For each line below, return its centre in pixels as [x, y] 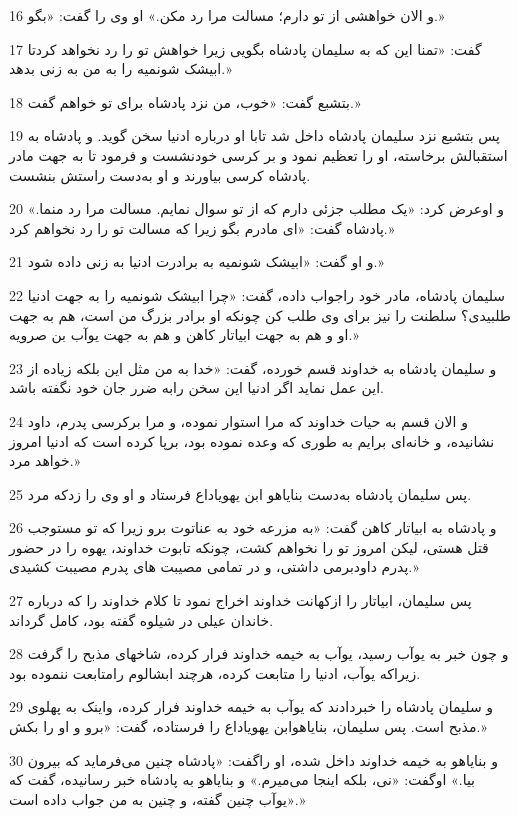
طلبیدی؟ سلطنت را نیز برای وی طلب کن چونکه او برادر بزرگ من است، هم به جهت [260, 314]
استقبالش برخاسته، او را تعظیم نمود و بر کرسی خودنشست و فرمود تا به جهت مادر [258, 154]
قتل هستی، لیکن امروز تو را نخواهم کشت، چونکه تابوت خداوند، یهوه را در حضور [249, 546]
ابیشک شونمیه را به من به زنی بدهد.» [120, 68]
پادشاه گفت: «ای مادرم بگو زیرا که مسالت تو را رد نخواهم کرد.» [202, 227]
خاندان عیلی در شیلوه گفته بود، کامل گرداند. [141, 619]
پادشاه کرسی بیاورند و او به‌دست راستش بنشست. [160, 174]
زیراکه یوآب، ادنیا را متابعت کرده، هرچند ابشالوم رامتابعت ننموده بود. [215, 672]
